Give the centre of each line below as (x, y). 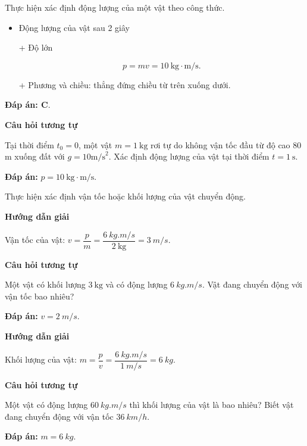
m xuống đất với (35, 156)
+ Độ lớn (36, 47)
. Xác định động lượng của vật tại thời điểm (189, 156)
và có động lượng (137, 284)
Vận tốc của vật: (35, 239)
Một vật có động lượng (46, 405)
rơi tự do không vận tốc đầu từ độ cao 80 (226, 144)
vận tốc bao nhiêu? (40, 296)
